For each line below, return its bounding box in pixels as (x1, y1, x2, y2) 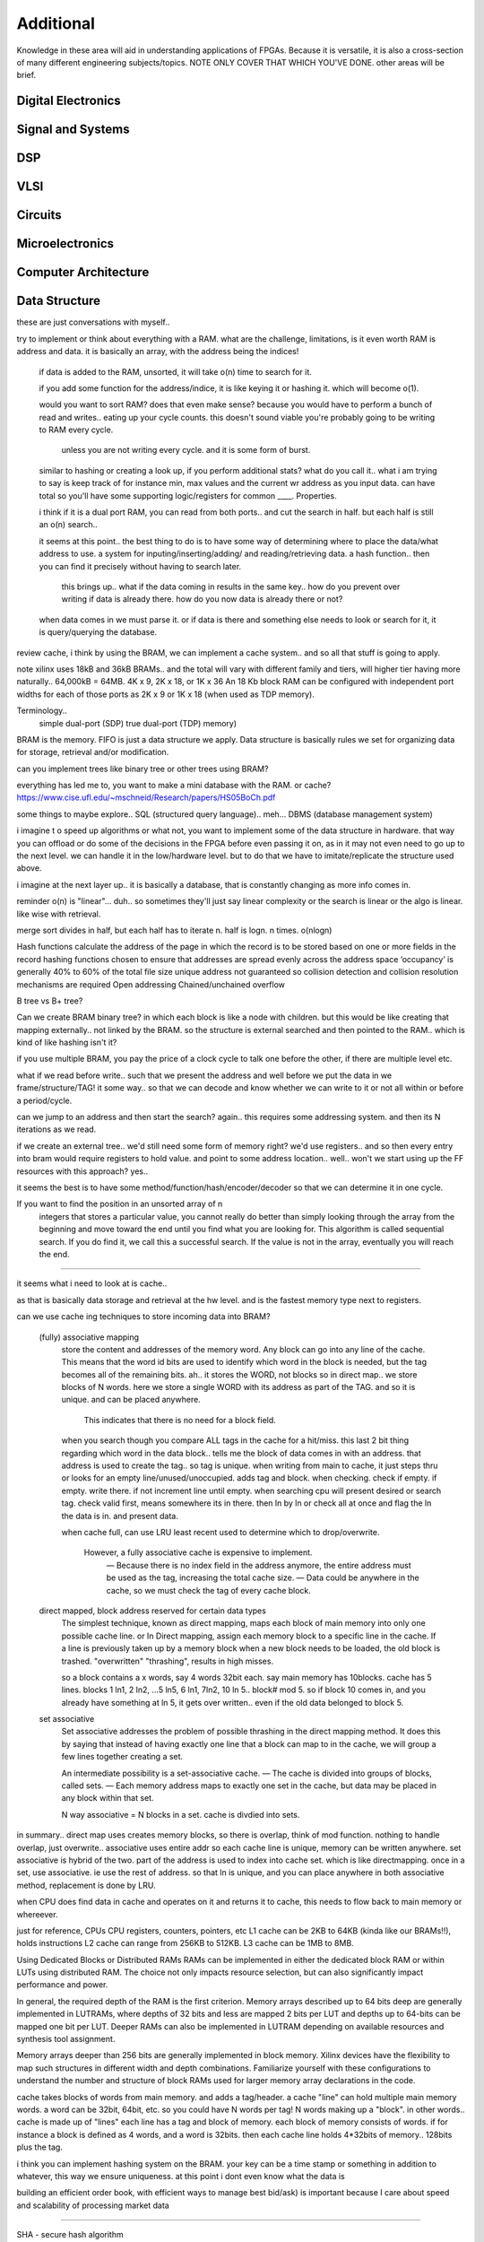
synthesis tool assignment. (16, 2034, 116, 2045)
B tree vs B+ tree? (16, 995, 83, 1006)
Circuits (16, 207, 62, 223)
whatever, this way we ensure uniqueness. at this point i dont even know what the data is (16, 2170, 345, 2181)
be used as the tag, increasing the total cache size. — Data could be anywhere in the (106, 1572, 420, 1583)
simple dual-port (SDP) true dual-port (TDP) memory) (39, 717, 238, 728)
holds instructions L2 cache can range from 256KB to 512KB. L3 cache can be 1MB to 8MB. (16, 1938, 354, 1949)
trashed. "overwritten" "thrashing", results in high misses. (61, 1655, 273, 1666)
